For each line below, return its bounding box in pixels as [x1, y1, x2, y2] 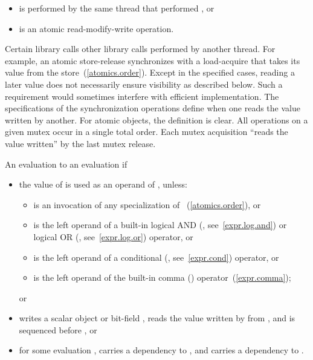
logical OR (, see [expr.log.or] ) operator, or [33, 230, 193, 243]
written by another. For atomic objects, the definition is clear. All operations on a [5, 113, 308, 126]
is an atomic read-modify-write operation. [19, 22, 174, 34]
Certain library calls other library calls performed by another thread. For [5, 42, 276, 55]
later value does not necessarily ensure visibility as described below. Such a [5, 77, 283, 90]
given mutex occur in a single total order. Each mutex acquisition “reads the [5, 125, 288, 138]
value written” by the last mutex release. [5, 137, 156, 149]
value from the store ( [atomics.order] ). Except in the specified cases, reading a [5, 66, 295, 79]
